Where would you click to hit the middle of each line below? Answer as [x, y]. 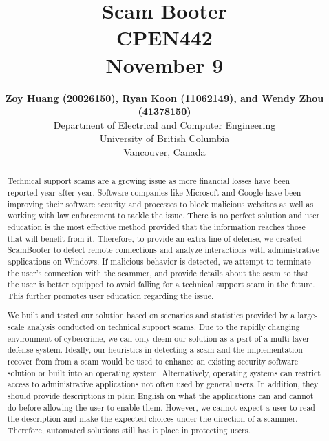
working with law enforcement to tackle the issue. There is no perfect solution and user [163, 215]
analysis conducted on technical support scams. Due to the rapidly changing [163, 327]
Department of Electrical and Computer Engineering [164, 124]
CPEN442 [164, 38]
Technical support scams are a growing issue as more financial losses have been [149, 181]
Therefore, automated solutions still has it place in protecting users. [129, 430]
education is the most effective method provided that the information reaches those [156, 226]
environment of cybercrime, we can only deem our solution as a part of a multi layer [158, 338]
